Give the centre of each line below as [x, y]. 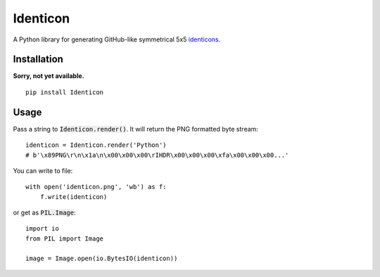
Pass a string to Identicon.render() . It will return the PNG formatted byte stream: [135, 129]
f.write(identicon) [74, 197]
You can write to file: [43, 170]
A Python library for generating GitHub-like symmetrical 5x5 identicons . [117, 39]
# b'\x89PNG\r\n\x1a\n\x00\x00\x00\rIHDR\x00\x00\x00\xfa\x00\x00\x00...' [157, 155]
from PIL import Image [65, 238]
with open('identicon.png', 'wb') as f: [96, 187]
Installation [38, 59]
